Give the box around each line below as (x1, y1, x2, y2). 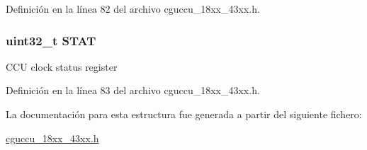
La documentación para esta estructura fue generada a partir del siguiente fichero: (6, 107, 362, 121)
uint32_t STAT (6, 31, 96, 49)
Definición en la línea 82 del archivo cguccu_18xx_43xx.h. (6, 1, 260, 16)
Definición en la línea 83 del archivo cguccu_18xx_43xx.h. (6, 83, 260, 98)
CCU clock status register (6, 59, 118, 74)
